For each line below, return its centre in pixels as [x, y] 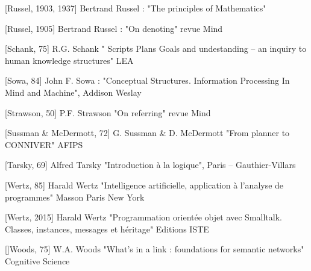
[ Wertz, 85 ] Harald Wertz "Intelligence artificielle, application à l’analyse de [144, 185]
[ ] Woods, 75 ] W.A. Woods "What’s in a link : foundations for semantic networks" [155, 249]
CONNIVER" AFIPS [44, 144]
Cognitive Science [37, 260]
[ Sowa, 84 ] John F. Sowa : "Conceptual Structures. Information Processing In [147, 80]
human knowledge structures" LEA [69, 60]
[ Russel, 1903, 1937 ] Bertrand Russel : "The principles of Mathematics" [136, 8]
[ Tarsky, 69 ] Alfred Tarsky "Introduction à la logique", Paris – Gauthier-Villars [150, 165]
